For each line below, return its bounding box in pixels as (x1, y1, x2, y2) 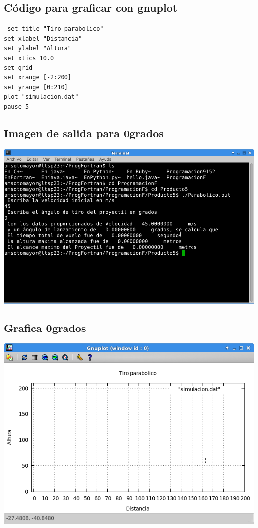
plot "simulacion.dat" (4, 93, 79, 101)
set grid (4, 64, 33, 71)
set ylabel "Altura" (4, 45, 72, 52)
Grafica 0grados (4, 320, 86, 335)
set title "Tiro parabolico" (7, 25, 104, 33)
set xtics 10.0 (4, 54, 54, 62)
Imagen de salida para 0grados (4, 125, 164, 140)
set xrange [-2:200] (4, 74, 72, 81)
